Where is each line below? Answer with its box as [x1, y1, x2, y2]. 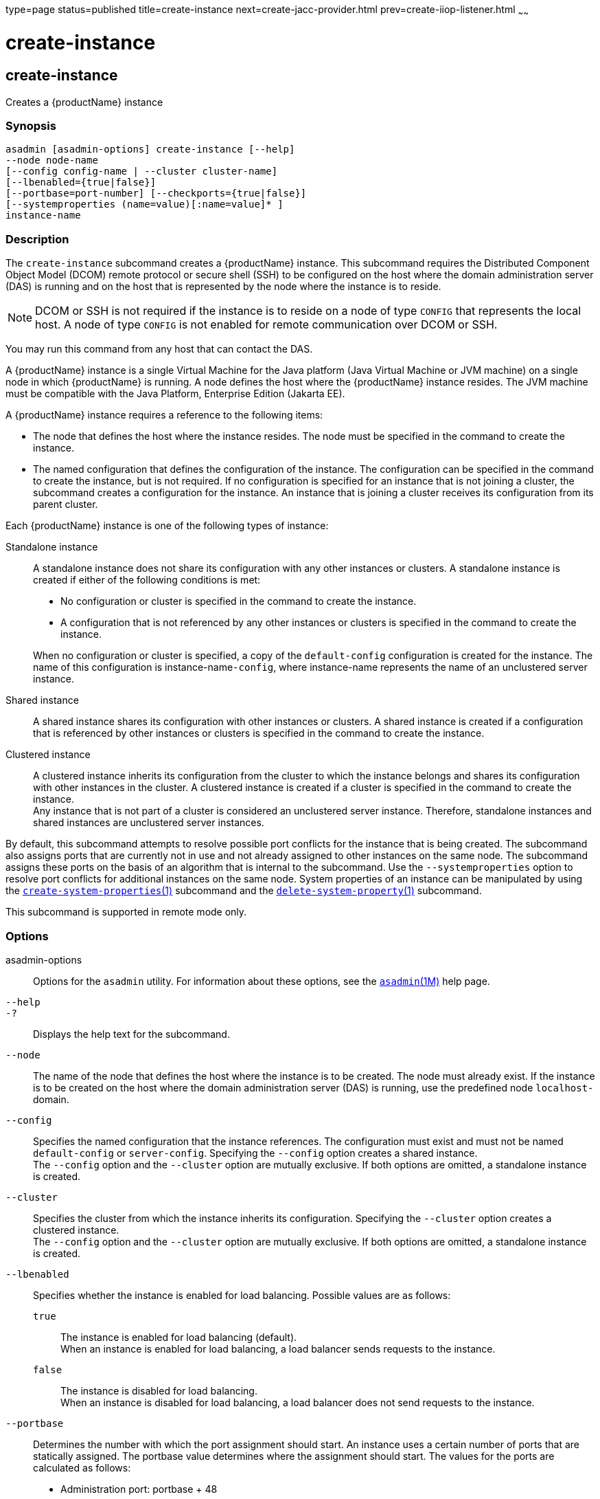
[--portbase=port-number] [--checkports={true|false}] [5, 188, 307, 199]
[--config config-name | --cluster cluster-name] [5, 166, 278, 177]
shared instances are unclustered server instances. [33, 817, 264, 829]
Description [5, 232, 69, 246]
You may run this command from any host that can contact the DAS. [5, 343, 313, 355]
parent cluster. [33, 498, 98, 511]
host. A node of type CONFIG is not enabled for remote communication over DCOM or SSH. [35, 318, 498, 332]
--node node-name [5, 155, 98, 166]
